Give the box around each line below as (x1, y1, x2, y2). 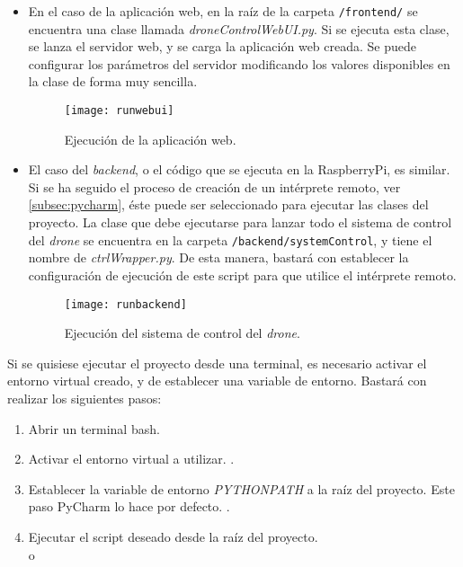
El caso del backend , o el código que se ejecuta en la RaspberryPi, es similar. (28, 160, 450, 179)
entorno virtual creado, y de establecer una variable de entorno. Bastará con (7, 371, 427, 390)
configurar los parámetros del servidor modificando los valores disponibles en (28, 54, 450, 73)
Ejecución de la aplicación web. (64, 129, 236, 148)
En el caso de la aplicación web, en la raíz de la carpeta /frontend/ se (28, 2, 418, 20)
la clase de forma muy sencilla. (28, 72, 198, 91)
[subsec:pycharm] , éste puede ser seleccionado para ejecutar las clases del (28, 195, 429, 214)
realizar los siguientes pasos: (7, 388, 162, 407)
